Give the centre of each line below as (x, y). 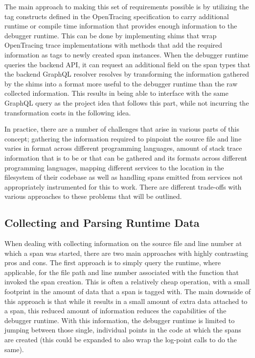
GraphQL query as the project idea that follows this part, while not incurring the (127, 102)
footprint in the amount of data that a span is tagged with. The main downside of (128, 291)
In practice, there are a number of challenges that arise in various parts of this (122, 129)
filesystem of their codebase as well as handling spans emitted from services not (124, 177)
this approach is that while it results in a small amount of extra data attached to (126, 301)
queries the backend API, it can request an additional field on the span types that (127, 64)
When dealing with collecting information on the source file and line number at (123, 243)
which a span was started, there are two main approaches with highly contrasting (126, 253)
